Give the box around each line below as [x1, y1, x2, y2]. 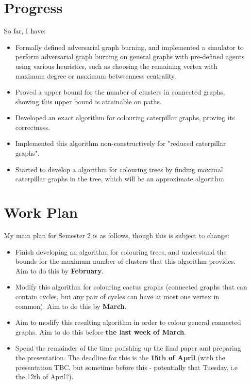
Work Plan [4, 202, 78, 222]
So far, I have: [4, 26, 46, 36]
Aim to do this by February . [15, 265, 104, 275]
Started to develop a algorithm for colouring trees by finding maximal [15, 164, 223, 174]
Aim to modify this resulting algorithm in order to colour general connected [15, 317, 241, 327]
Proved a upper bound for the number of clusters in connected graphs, [15, 87, 225, 97]
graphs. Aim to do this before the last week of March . [15, 326, 186, 337]
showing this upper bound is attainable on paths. [15, 96, 162, 106]
